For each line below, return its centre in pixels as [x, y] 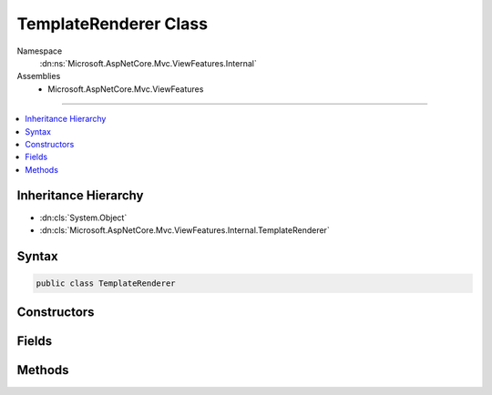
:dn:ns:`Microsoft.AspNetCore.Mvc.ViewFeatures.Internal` [148, 63]
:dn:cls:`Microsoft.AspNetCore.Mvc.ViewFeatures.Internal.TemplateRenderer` [184, 230]
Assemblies [39, 76]
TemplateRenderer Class [113, 24]
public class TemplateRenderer [106, 283]
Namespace [40, 51]
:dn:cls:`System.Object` [83, 218]
